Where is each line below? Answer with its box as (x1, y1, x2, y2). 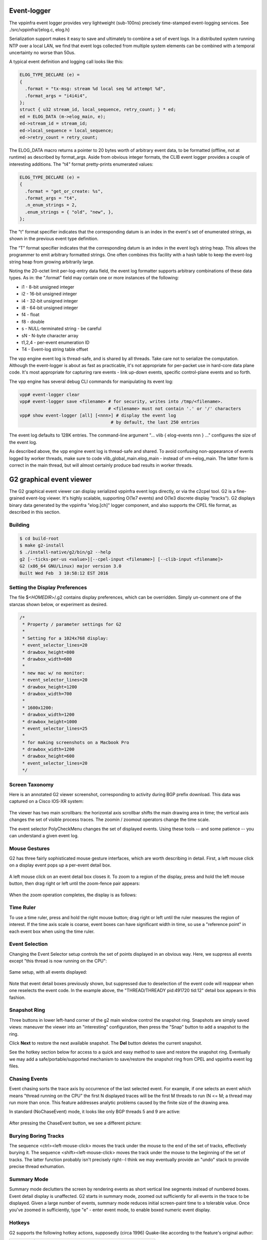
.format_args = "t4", (25, 195, 78, 201)
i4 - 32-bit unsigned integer (21, 298, 78, 304)
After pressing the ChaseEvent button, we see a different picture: (9, 1120, 142, 1126)
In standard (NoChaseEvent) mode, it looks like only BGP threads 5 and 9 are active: (9, 1109, 180, 1115)
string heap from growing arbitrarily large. (9, 258, 94, 265)
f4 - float (21, 311, 40, 317)
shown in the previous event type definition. (9, 236, 99, 242)
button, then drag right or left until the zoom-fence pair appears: (9, 880, 140, 886)
